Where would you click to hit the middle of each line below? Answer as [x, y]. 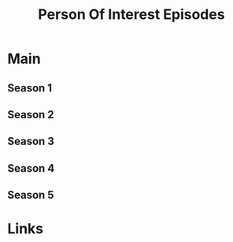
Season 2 [31, 115]
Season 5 [31, 195]
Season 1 [30, 88]
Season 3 [31, 141]
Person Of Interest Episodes [131, 15]
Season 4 [31, 168]
